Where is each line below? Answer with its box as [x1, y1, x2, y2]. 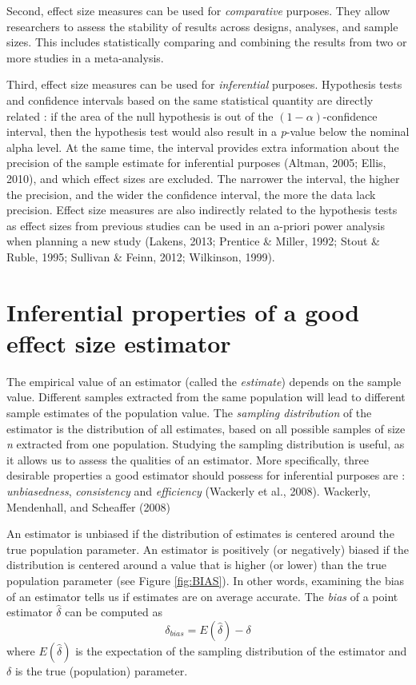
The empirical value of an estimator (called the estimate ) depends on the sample [6, 372, 402, 389]
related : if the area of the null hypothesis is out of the [6, 107, 274, 124]
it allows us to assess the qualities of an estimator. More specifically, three [6, 451, 370, 468]
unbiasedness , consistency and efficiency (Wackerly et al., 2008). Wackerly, [6, 482, 371, 499]
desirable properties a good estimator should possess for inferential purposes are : [6, 467, 406, 484]
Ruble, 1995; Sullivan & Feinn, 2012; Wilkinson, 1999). [6, 248, 275, 265]
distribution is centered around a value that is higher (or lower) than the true [6, 556, 386, 573]
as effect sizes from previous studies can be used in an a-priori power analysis [6, 217, 385, 233]
